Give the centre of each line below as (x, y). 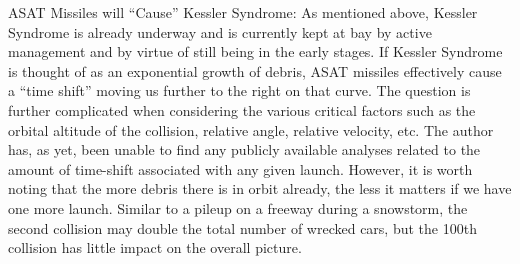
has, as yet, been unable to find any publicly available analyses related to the (244, 149)
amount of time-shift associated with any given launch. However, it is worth (240, 168)
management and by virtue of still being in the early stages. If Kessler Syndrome (255, 51)
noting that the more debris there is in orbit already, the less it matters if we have (260, 188)
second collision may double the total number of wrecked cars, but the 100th (242, 227)
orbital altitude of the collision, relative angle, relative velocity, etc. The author (251, 129)
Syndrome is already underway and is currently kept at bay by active (220, 31)
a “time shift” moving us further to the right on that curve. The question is (239, 90)
